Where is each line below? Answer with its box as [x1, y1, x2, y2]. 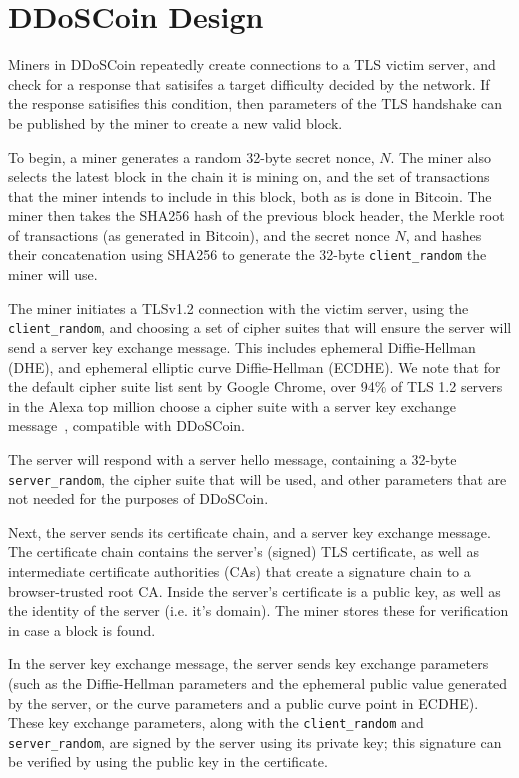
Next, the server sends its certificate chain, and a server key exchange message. [8, 521, 491, 542]
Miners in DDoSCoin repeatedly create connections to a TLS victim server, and [8, 54, 496, 75]
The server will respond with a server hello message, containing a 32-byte [8, 448, 457, 469]
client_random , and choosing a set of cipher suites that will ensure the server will [8, 317, 512, 338]
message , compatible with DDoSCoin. [8, 415, 245, 436]
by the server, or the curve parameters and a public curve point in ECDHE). [8, 692, 479, 713]
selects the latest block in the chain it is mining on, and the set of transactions [8, 166, 490, 187]
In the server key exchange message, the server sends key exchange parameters [8, 653, 489, 674]
